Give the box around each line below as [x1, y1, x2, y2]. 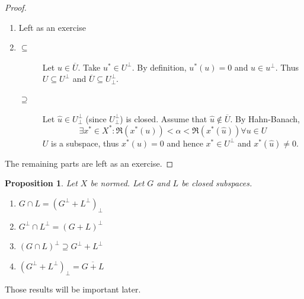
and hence [167, 136, 203, 149]
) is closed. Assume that [120, 112, 207, 125]
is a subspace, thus [51, 136, 119, 149]
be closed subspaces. [181, 177, 252, 189]
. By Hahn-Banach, [230, 112, 300, 125]
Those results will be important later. [5, 282, 141, 295]
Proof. [5, 1, 27, 13]
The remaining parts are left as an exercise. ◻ [5, 157, 174, 169]
